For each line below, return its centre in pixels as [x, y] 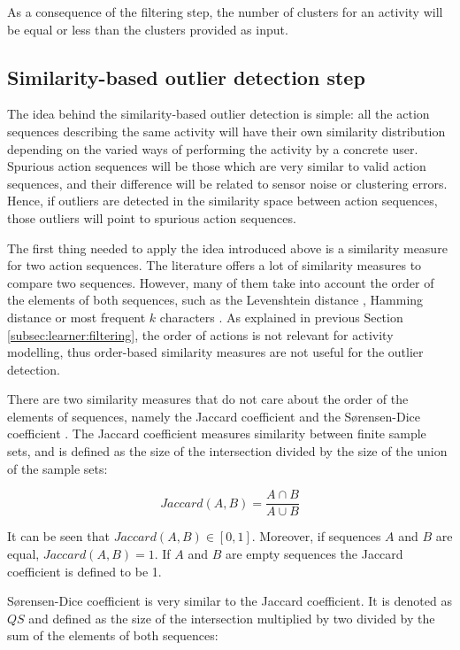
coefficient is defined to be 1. [84, 571]
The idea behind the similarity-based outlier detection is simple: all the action [218, 114]
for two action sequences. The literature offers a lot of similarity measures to [215, 265]
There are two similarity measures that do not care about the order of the [208, 399]
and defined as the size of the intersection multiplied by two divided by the [232, 618]
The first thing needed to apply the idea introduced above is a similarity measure [227, 248]
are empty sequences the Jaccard [314, 553]
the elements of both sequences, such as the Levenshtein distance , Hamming [215, 300]
